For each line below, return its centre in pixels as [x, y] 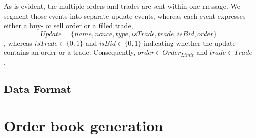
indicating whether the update [190, 42]
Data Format [38, 88]
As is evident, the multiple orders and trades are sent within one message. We [122, 6]
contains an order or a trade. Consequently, [70, 52]
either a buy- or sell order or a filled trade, [69, 25]
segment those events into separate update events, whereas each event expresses [125, 16]
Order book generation [84, 125]
